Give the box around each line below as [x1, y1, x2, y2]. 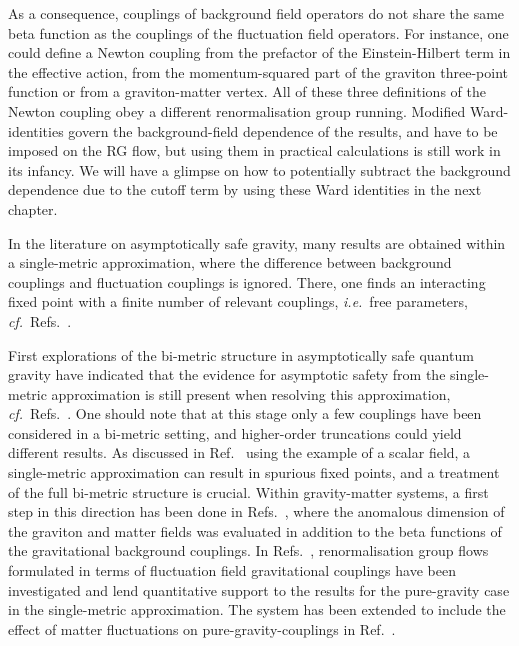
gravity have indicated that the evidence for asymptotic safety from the [8, 364, 446, 385]
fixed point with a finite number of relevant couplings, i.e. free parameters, [8, 291, 468, 312]
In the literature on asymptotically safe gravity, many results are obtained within [8, 232, 506, 253]
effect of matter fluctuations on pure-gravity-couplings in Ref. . [8, 618, 396, 639]
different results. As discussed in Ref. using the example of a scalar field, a [8, 442, 471, 463]
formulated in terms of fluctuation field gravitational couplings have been [8, 560, 456, 581]
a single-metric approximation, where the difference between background [8, 252, 452, 273]
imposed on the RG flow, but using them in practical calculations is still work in [8, 140, 501, 161]
